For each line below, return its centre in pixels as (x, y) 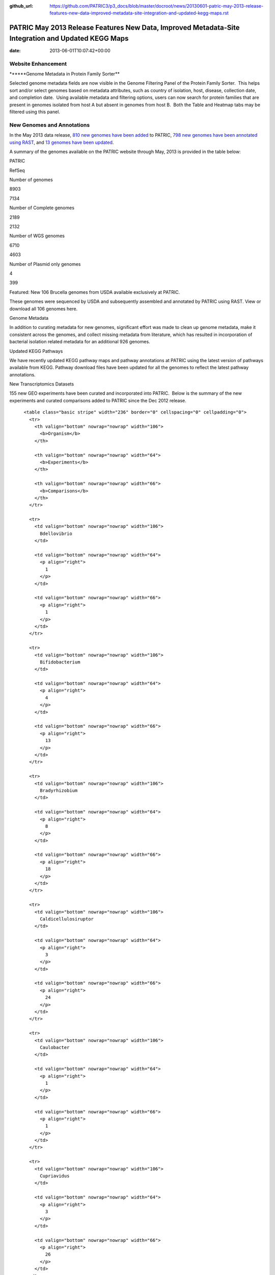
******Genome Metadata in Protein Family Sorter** (64, 74)
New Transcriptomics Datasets (42, 384)
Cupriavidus (55, 1176)
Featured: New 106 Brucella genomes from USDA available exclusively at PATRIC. (95, 292)
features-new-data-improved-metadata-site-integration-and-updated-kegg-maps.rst (139, 13)
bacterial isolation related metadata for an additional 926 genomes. (80, 342)
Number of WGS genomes (37, 236)
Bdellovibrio (56, 533)
